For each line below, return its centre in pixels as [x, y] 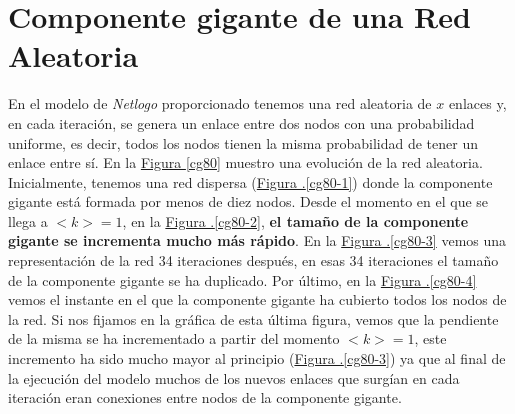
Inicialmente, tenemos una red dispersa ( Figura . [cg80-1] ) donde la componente [250, 181]
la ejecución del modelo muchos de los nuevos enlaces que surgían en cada [234, 377]
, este [430, 338]
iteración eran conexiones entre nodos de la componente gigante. [205, 397]
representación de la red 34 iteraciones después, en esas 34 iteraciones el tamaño [253, 260]
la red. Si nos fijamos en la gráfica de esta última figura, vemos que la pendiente [253, 318]
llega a [28, 220]
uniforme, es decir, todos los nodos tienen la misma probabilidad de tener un [243, 142]
